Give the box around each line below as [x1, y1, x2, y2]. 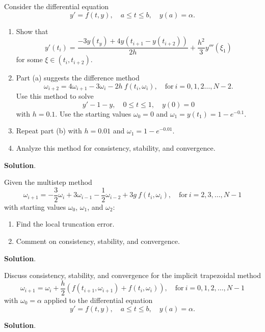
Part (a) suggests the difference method [16, 72, 140, 83]
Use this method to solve [16, 91, 94, 101]
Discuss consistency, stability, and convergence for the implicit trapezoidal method [4, 270, 261, 281]
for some [16, 54, 43, 65]
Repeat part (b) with [16, 125, 82, 136]
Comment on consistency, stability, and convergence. [16, 236, 180, 246]
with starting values [4, 201, 66, 212]
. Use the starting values [55, 108, 131, 119]
